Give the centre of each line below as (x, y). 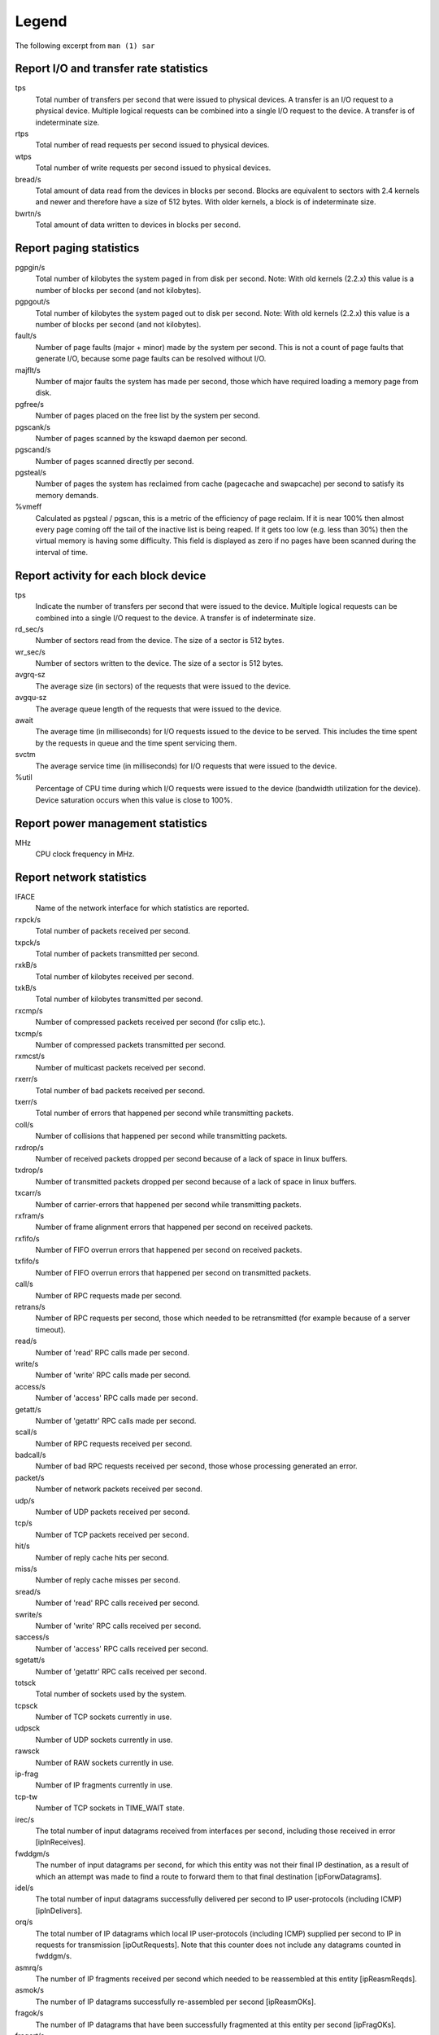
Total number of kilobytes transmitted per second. (119, 999)
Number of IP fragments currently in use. (104, 1785)
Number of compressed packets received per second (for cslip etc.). (150, 1022)
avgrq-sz (30, 675)
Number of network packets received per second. (119, 1489)
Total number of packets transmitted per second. (117, 953)
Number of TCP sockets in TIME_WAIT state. (110, 1808)
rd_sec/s (29, 629)
